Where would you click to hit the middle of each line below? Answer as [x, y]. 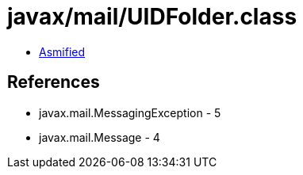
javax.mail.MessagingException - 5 [130, 112]
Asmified [62, 51]
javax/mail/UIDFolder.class [152, 17]
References [54, 82]
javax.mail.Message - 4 [100, 137]
